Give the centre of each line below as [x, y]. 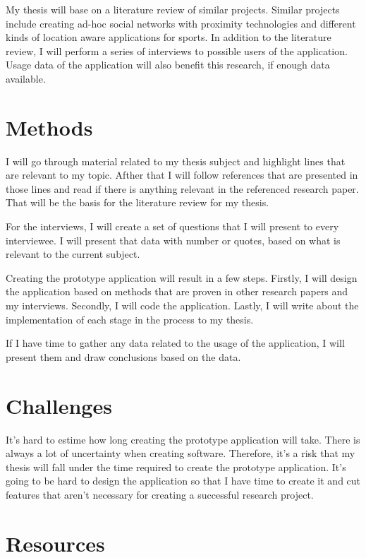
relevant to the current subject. [73, 254]
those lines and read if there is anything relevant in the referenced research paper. [182, 188]
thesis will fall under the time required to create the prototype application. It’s [176, 467]
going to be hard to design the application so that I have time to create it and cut [183, 481]
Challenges [59, 405]
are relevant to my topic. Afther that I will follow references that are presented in [182, 175]
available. [26, 78]
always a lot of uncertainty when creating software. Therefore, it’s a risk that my [181, 453]
